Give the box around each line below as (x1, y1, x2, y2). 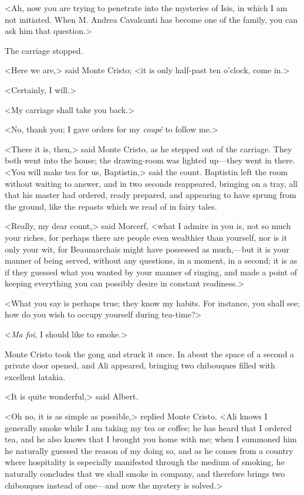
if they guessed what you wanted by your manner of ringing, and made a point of (5, 265, 298, 278)
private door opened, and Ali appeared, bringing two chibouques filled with (5, 359, 275, 371)
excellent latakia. (5, 370, 66, 383)
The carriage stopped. (5, 44, 83, 56)
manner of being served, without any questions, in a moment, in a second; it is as (5, 254, 298, 267)
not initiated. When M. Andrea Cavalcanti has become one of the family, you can (5, 13, 298, 25)
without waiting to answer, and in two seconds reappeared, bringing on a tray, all (5, 177, 298, 189)
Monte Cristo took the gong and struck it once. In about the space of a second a (5, 347, 295, 360)
